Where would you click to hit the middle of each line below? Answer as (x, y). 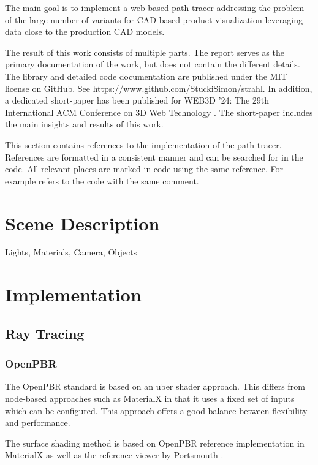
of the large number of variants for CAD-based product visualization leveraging (154, 19)
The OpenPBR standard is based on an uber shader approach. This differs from (155, 386)
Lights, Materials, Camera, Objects (71, 252)
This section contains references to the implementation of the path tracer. (143, 144)
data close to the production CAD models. (85, 32)
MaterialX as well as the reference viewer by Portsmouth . (114, 455)
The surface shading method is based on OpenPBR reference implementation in (155, 443)
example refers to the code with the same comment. (102, 180)
